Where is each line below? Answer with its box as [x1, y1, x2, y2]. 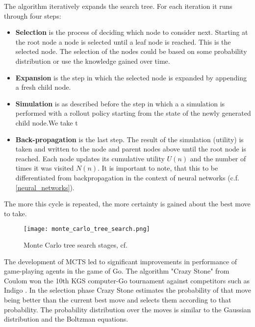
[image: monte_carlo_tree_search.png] [24, 226, 150, 233]
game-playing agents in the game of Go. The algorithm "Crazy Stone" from [4, 266, 229, 276]
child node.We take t [15, 117, 78, 127]
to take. [4, 208, 27, 218]
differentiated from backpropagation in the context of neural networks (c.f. [15, 172, 239, 182]
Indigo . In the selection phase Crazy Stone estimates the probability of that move [4, 285, 251, 295]
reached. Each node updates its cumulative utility [15, 153, 165, 163]
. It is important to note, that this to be [98, 163, 218, 173]
